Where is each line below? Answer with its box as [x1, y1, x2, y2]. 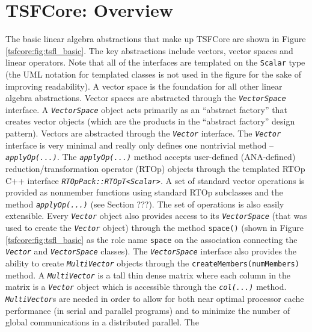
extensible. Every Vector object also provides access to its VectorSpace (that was [5, 209, 307, 222]
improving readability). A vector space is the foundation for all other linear [5, 79, 283, 92]
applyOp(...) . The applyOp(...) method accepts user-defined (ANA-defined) [5, 150, 296, 163]
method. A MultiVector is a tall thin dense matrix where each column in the [5, 268, 291, 281]
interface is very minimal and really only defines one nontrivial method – [5, 138, 274, 151]
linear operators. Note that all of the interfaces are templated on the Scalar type [5, 56, 305, 69]
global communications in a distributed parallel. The [5, 316, 199, 328]
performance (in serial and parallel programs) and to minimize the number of [5, 304, 290, 316]
